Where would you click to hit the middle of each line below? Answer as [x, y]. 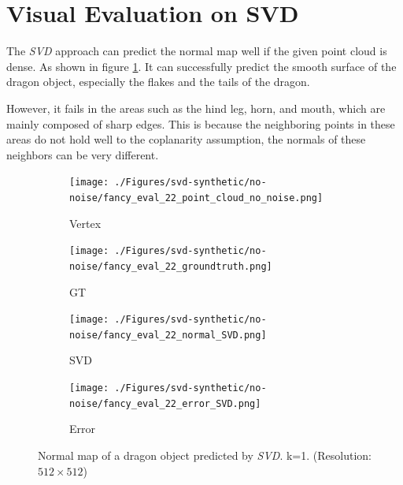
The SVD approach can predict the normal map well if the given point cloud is [197, 51]
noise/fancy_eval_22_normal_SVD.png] [168, 335]
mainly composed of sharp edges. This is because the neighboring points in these [201, 123]
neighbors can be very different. [83, 154]
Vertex [85, 223]
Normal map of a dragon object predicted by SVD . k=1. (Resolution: [205, 455]
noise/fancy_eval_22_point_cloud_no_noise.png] [196, 198]
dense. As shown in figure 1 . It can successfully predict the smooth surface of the [201, 66]
